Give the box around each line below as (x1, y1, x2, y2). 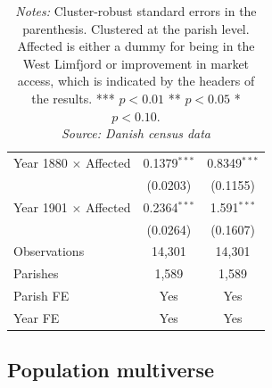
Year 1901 (13, 197, 68, 216)
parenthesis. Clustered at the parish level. (22, 19, 250, 37)
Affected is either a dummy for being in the (17, 37, 255, 55)
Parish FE (13, 286, 70, 305)
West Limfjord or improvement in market (22, 54, 250, 72)
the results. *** (31, 88, 115, 107)
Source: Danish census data (61, 124, 211, 143)
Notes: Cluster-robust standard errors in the (15, 2, 257, 20)
